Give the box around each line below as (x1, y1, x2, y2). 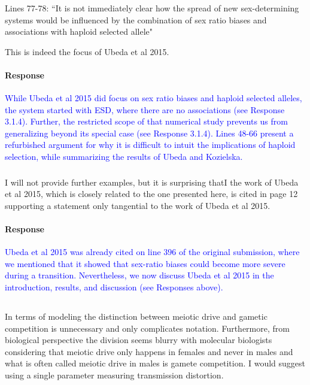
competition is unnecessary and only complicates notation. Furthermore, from (5, 322, 290, 334)
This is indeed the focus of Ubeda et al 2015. (5, 45, 169, 57)
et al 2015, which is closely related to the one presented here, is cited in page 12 (5, 187, 298, 200)
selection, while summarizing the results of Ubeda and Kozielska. (5, 150, 243, 163)
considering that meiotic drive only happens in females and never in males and (5, 345, 293, 357)
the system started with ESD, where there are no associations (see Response (5, 103, 285, 116)
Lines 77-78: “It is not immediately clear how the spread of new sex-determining (5, 1, 299, 14)
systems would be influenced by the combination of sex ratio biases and (5, 13, 267, 26)
